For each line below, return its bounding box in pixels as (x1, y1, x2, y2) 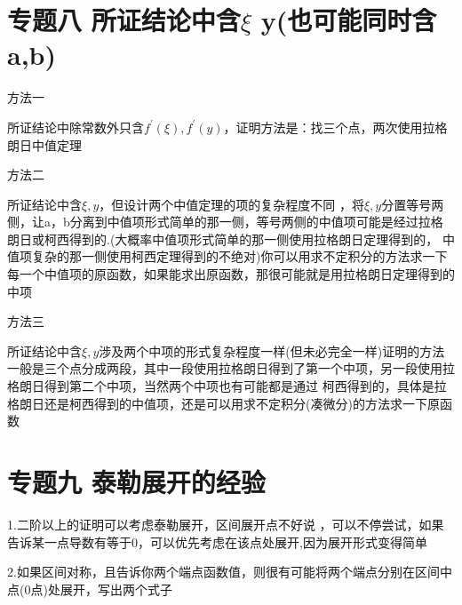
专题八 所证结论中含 (7, 2, 241, 38)
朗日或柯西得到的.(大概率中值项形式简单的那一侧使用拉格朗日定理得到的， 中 (7, 229, 455, 248)
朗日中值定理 (7, 135, 82, 154)
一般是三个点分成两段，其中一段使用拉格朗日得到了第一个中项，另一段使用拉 (7, 359, 455, 378)
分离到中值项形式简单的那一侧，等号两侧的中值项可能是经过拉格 (69, 212, 443, 231)
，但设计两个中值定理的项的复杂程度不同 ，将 (99, 195, 364, 213)
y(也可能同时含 (260, 2, 437, 38)
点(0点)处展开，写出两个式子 (7, 579, 172, 598)
